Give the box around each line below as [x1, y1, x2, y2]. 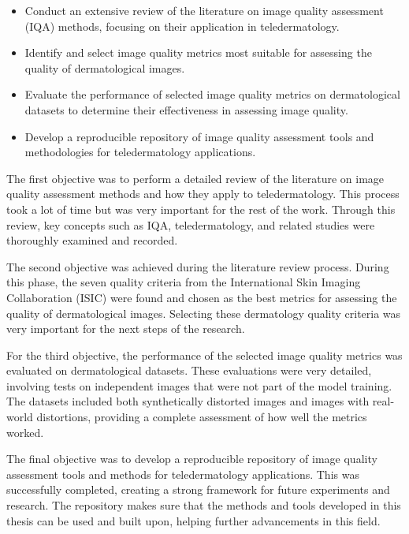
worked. [6, 424, 44, 440]
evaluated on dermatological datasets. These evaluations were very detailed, [6, 362, 372, 379]
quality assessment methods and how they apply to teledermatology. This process [6, 185, 400, 202]
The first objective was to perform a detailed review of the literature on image [6, 170, 385, 186]
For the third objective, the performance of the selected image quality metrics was [6, 346, 403, 363]
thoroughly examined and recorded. [6, 232, 178, 248]
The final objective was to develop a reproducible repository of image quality [6, 450, 377, 467]
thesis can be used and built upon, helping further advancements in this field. [6, 512, 381, 528]
